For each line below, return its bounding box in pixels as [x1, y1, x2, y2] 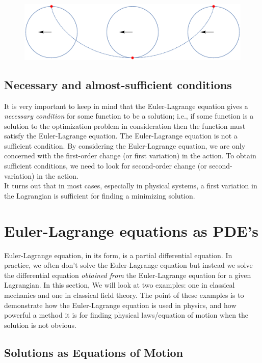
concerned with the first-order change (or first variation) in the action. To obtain [4, 150, 256, 161]
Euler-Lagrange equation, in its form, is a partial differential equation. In [4, 249, 232, 260]
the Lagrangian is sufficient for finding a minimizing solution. [4, 190, 195, 201]
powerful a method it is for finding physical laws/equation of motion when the [4, 310, 249, 320]
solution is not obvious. [4, 319, 76, 330]
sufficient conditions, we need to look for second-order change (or [4, 160, 207, 171]
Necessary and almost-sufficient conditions [4, 76, 232, 92]
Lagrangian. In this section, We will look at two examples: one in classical [4, 280, 235, 290]
